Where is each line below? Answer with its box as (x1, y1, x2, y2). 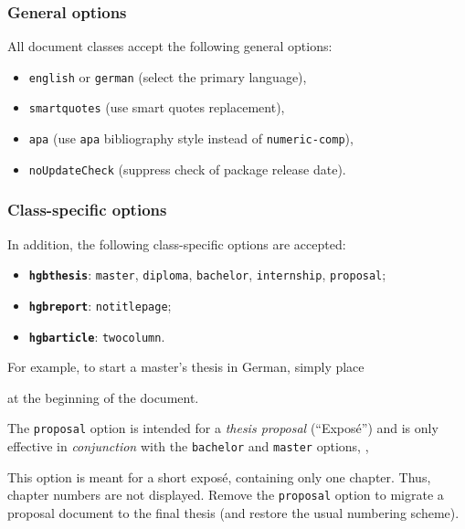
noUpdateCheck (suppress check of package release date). (28, 159, 346, 178)
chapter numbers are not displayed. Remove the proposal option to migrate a (7, 485, 444, 504)
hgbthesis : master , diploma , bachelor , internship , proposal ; (28, 265, 386, 284)
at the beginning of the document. (7, 387, 199, 407)
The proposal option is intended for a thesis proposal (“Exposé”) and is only (7, 418, 439, 438)
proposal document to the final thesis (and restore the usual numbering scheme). (7, 503, 460, 522)
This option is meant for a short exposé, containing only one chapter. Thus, (7, 467, 431, 486)
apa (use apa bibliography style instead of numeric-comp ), (28, 129, 354, 148)
